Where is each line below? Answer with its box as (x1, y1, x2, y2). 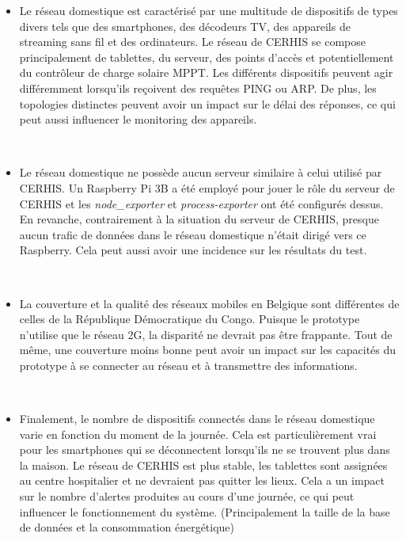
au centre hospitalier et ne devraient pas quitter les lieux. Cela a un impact (19, 472, 385, 489)
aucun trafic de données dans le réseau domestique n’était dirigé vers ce (19, 226, 366, 242)
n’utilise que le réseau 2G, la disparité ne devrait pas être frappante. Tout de (19, 326, 393, 342)
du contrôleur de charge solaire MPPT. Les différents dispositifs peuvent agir (19, 64, 393, 81)
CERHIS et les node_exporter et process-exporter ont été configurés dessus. (19, 195, 384, 211)
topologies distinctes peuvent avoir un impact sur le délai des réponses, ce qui (19, 95, 396, 112)
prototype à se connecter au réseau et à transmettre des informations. (19, 356, 358, 373)
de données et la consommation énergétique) (19, 519, 235, 535)
